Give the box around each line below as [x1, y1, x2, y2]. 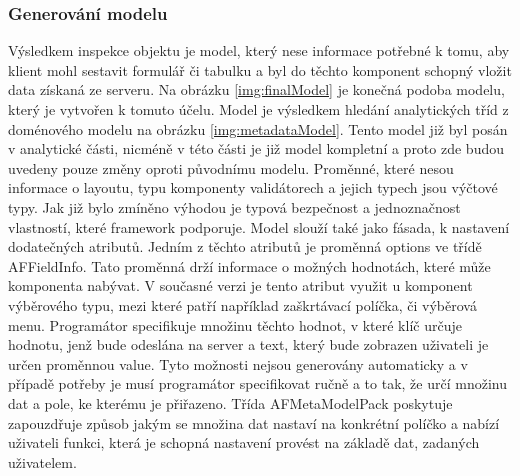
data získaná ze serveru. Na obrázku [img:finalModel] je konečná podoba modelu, [8, 79, 505, 100]
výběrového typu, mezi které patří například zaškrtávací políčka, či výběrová [8, 294, 477, 315]
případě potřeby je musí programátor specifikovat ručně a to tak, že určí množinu [8, 373, 507, 394]
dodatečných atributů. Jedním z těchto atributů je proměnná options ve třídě [8, 236, 482, 257]
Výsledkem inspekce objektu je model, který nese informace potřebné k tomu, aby [8, 40, 510, 61]
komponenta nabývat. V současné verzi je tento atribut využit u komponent [8, 275, 473, 296]
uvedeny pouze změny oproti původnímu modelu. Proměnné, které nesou [8, 157, 454, 178]
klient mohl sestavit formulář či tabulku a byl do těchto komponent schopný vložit [8, 59, 512, 80]
